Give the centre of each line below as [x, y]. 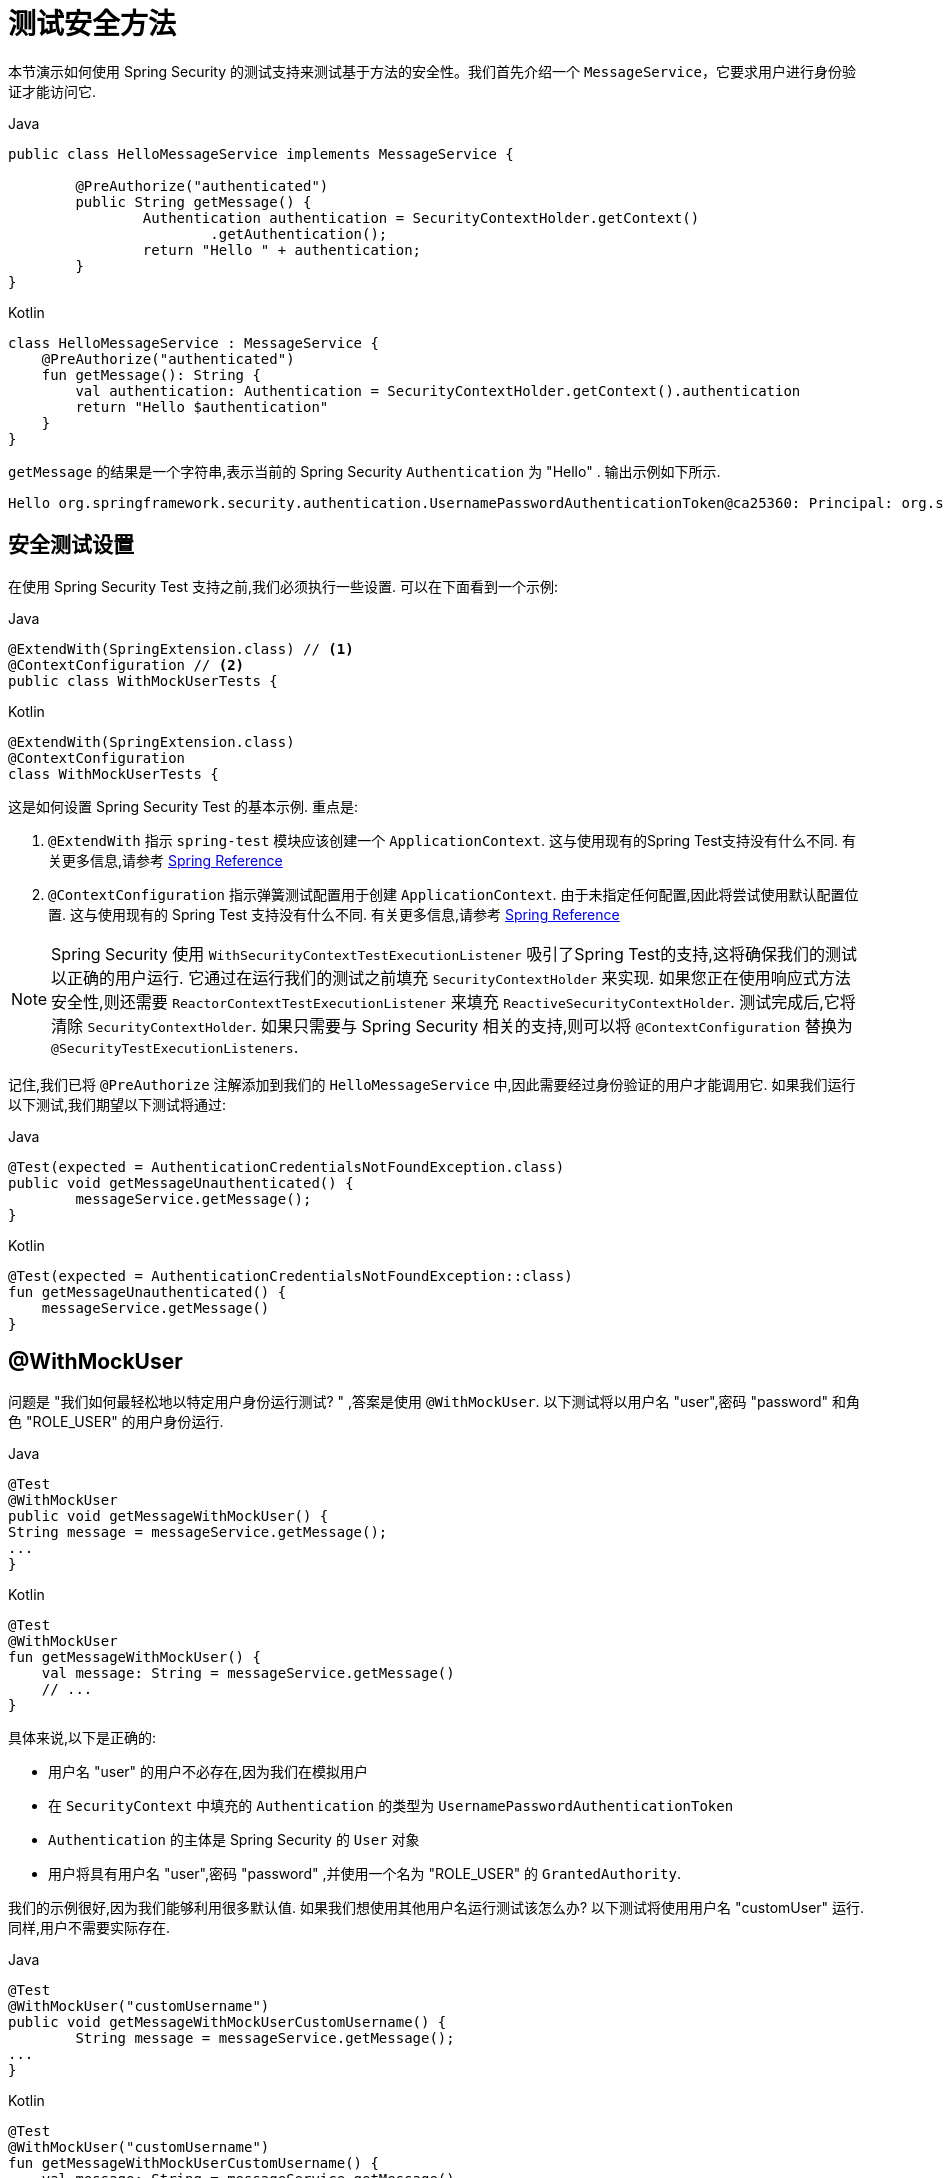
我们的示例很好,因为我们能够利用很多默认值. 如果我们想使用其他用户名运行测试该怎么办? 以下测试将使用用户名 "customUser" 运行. [436, 1908]
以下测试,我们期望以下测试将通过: [117, 1104]
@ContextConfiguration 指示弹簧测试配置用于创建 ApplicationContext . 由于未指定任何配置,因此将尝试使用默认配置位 [453, 894]
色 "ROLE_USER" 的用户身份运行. [116, 1422]
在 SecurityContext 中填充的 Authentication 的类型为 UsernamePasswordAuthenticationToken [391, 1806]
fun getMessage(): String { [151, 374]
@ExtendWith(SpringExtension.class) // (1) [181, 648]
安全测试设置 [71, 545]
